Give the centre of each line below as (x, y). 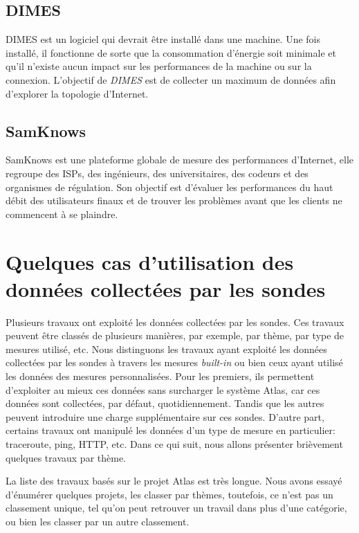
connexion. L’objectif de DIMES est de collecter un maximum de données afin (171, 79)
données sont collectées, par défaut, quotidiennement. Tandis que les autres (165, 403)
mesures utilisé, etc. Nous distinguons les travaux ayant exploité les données (166, 349)
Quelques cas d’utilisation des (150, 261)
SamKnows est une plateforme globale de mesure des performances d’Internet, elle (179, 160)
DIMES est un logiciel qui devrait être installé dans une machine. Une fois (163, 39)
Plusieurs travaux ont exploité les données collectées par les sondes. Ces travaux (175, 322)
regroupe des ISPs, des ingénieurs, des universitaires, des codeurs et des (157, 173)
